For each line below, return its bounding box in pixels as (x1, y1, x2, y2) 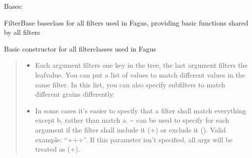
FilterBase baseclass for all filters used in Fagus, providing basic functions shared (4, 17, 249, 27)
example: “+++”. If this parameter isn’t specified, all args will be (35, 134, 233, 144)
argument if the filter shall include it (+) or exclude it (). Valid (35, 124, 226, 134)
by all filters (4, 27, 40, 37)
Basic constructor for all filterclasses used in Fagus (4, 43, 157, 53)
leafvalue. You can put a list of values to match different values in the (35, 69, 246, 79)
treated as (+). (35, 144, 80, 154)
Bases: (4, 1, 23, 11)
